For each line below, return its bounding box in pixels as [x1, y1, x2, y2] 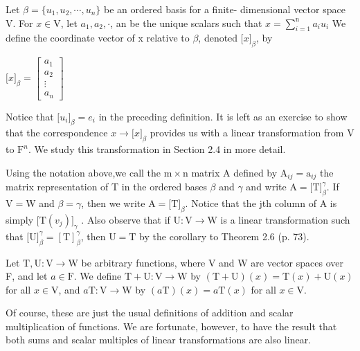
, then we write [81, 196, 145, 210]
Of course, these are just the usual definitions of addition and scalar [6, 305, 294, 320]
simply [6, 212, 34, 226]
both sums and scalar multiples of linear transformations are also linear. [6, 332, 312, 347]
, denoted [198, 30, 238, 45]
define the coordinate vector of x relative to [6, 30, 190, 45]
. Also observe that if [81, 212, 170, 226]
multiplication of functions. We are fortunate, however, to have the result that [6, 318, 337, 333]
